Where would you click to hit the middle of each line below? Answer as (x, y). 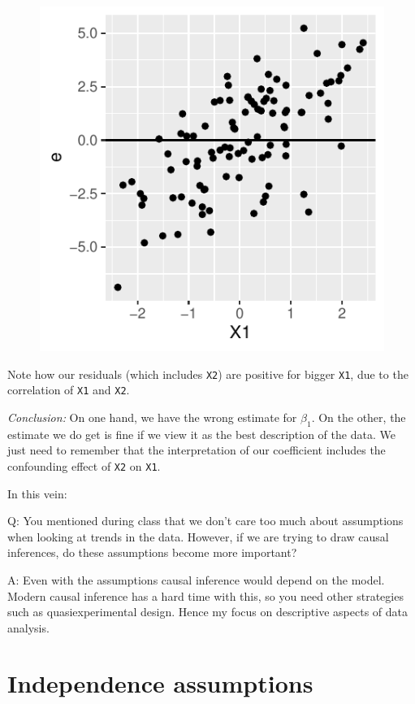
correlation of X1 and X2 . (69, 390)
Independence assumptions (160, 683)
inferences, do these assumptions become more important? (152, 552)
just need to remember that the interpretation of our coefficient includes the (197, 450)
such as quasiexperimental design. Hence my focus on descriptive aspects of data (207, 612)
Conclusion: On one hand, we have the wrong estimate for (152, 417)
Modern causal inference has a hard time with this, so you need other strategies (205, 595)
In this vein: (37, 493)
